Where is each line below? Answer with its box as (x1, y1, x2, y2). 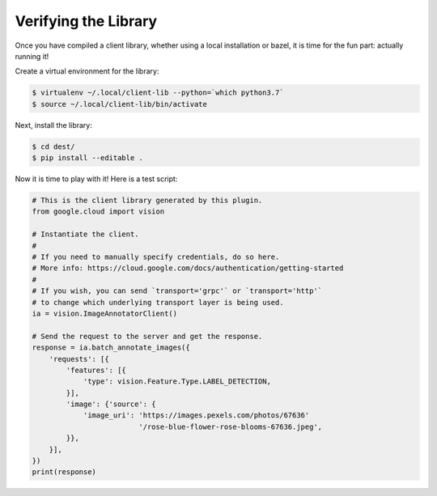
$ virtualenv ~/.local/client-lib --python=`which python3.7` (32, 88, 284, 97)
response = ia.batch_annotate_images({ (32, 343, 190, 352)
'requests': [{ (49, 354, 109, 363)
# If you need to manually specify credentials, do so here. (32, 252, 280, 261)
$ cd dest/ (32, 142, 75, 151)
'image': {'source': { (66, 400, 157, 409)
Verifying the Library (15, 12, 158, 30)
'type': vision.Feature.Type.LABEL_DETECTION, (83, 377, 271, 386)
